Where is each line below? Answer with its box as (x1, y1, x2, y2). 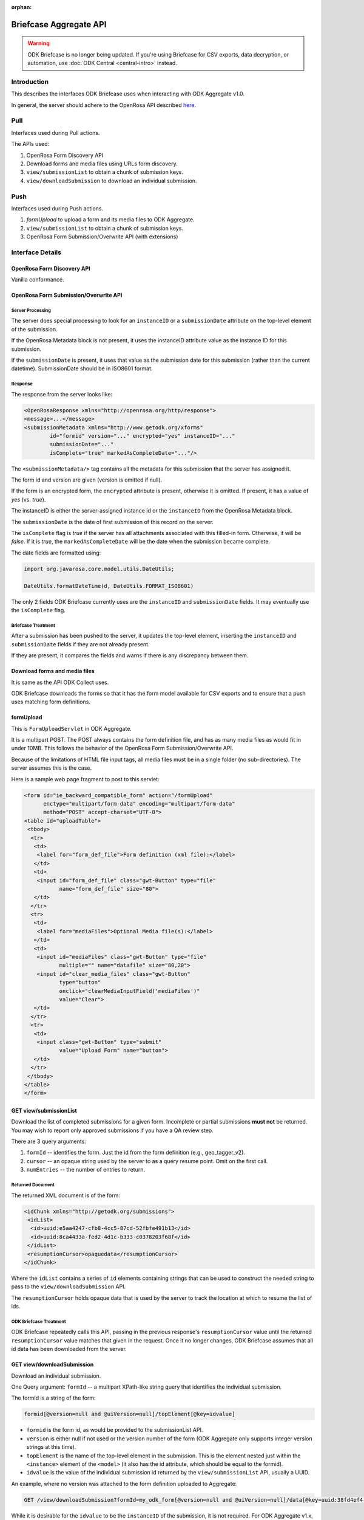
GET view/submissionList (11, 1107, 77, 1114)
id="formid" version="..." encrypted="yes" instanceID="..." (49, 432, 235, 439)
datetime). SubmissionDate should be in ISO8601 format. (11, 365, 153, 372)
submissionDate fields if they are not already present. (11, 640, 150, 648)
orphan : (11, 4, 32, 10)
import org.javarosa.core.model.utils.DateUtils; (24, 565, 175, 572)
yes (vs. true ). (11, 496, 46, 503)
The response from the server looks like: (11, 390, 113, 398)
